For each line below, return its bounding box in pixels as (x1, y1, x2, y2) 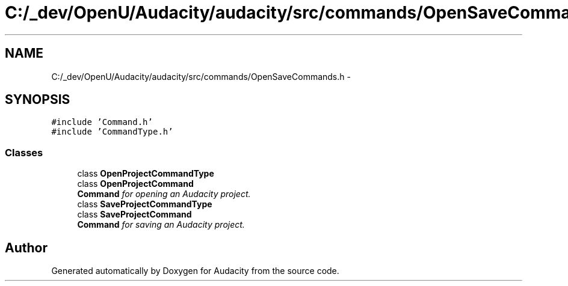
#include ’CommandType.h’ (51, 127, 173, 137)
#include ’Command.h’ (51, 117, 153, 127)
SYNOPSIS (5, 92, 70, 108)
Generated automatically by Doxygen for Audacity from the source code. (51, 266, 339, 276)
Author (5, 240, 48, 255)
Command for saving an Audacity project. (77, 219, 245, 230)
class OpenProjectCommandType (77, 168, 214, 179)
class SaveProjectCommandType (77, 199, 212, 210)
